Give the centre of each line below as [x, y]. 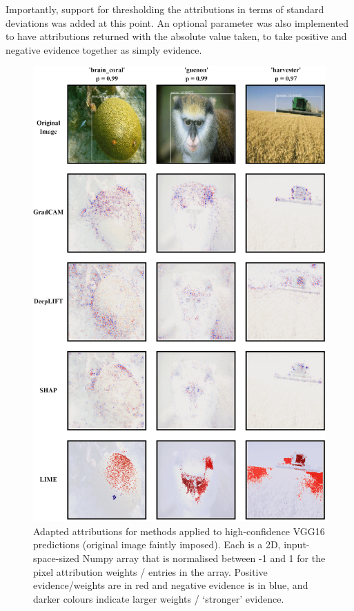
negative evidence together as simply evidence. [104, 49]
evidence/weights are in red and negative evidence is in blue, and [171, 585]
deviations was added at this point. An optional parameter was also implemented [177, 22]
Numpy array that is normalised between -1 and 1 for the [204, 558]
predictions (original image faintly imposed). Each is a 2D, [157, 544]
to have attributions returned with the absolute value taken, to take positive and [176, 36]
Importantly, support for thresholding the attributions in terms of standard [165, 9]
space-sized [57, 558]
